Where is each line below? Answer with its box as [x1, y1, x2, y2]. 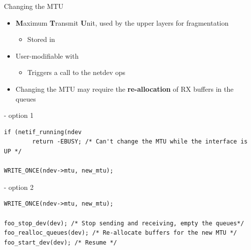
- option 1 [4, 110, 34, 120]
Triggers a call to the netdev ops [27, 67, 126, 77]
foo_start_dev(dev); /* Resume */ [4, 239, 117, 246]
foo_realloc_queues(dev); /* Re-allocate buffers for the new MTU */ [4, 229, 237, 237]
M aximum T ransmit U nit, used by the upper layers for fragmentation [15, 17, 229, 28]
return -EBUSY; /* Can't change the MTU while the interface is [32, 138, 248, 145]
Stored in [27, 34, 55, 44]
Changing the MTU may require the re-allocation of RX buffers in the [15, 83, 234, 94]
